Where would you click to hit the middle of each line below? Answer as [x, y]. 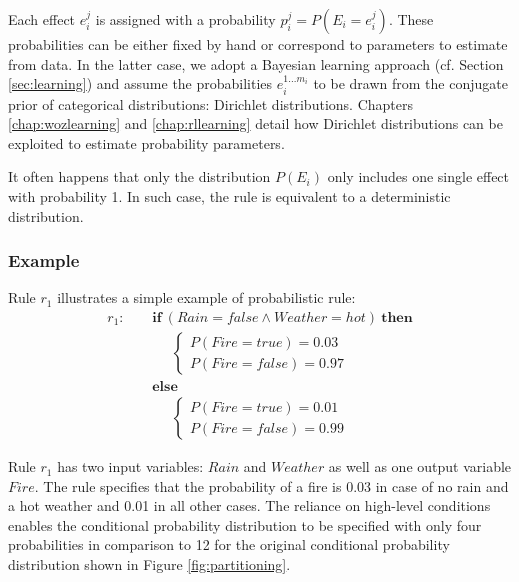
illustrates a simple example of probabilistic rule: [206, 297]
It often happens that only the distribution [139, 176]
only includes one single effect [418, 176]
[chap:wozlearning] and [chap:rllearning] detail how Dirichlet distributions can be [255, 123]
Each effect [42, 19]
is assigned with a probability [185, 19]
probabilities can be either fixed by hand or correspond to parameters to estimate [258, 44]
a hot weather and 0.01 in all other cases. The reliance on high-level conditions [249, 505]
